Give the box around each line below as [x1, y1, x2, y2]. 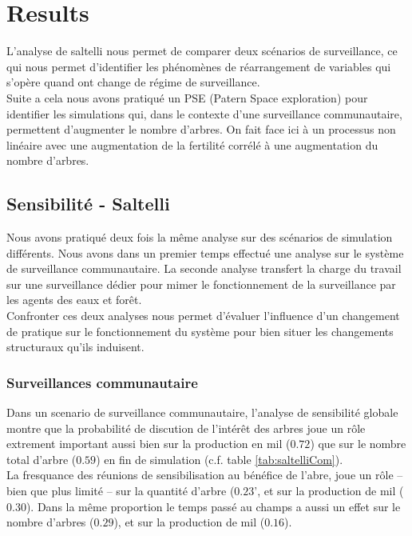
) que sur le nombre [310, 435, 406, 452]
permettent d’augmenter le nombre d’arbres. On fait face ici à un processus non [6, 121, 396, 138]
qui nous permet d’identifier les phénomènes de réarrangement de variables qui [6, 58, 391, 74]
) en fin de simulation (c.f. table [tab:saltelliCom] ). [96, 450, 343, 467]
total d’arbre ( [6, 450, 77, 467]
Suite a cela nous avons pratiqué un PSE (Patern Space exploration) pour [6, 89, 368, 106]
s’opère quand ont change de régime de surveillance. [6, 74, 260, 90]
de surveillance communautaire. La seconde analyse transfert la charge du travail [6, 260, 402, 277]
